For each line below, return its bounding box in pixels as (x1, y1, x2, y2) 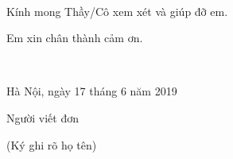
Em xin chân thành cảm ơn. (6, 29, 143, 46)
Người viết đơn (6, 109, 80, 126)
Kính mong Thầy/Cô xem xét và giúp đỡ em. (6, 2, 228, 19)
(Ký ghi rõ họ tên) (6, 136, 97, 153)
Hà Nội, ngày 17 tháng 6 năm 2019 (6, 83, 177, 99)
